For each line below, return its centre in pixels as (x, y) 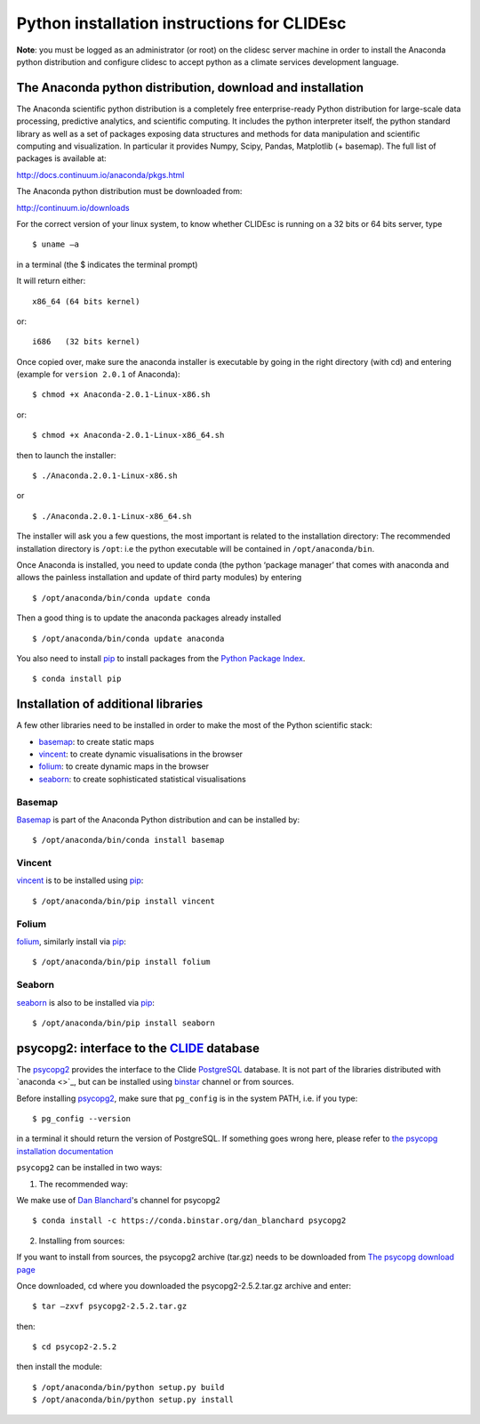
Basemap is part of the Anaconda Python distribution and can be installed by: (158, 820)
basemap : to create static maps (96, 741)
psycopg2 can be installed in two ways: (89, 1168)
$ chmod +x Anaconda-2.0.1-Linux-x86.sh (121, 395)
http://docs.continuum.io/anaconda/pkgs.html (100, 174)
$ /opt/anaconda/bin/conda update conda (121, 598)
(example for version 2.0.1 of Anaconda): (99, 375)
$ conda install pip (77, 679)
